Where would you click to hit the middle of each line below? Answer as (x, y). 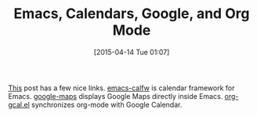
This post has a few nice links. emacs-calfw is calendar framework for (121, 88)
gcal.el (19, 104)
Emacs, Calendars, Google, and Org (132, 14)
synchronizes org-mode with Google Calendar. (107, 104)
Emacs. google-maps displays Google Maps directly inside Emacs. (116, 96)
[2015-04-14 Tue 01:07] (132, 52)
